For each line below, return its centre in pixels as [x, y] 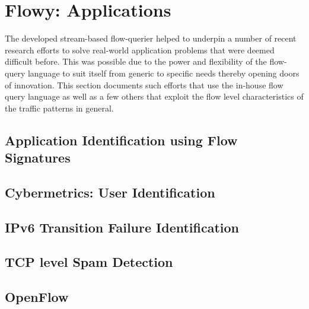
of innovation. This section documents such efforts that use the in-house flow [144, 85]
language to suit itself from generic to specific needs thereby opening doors [163, 73]
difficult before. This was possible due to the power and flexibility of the [136, 61]
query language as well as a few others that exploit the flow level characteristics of [154, 96]
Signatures [38, 157]
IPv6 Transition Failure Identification [122, 227]
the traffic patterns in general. [59, 108]
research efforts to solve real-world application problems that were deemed [140, 50]
